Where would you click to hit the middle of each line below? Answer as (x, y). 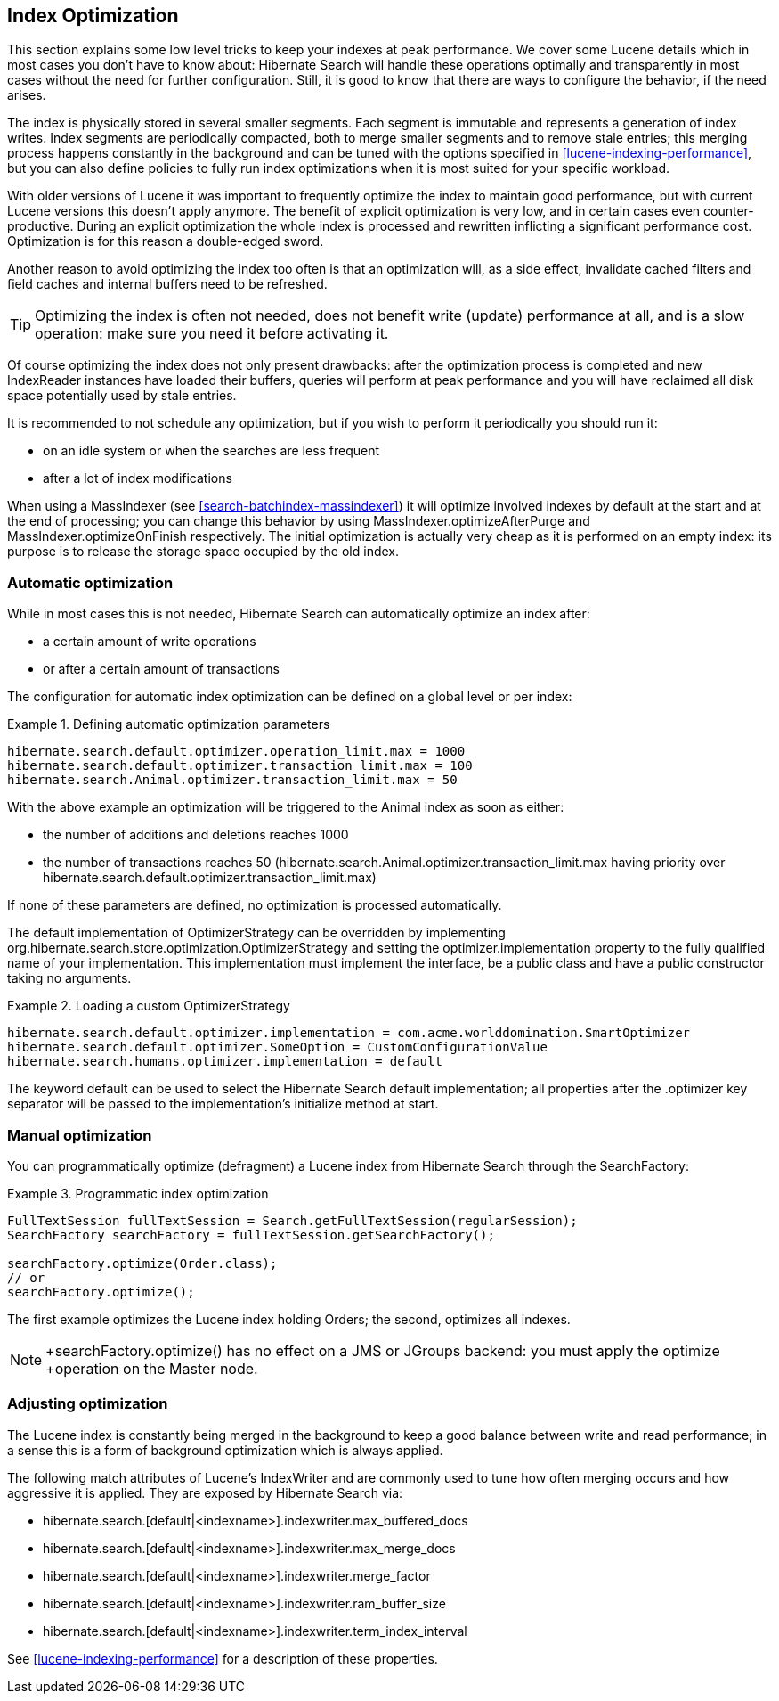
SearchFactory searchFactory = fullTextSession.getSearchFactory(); (251, 1235)
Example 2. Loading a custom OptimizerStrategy (149, 1006)
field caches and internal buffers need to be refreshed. (167, 284)
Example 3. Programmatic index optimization (138, 1193)
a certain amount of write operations (150, 642)
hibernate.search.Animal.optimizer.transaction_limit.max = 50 (232, 780)
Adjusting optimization (88, 1404)
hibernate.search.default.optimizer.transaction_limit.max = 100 (240, 766)
